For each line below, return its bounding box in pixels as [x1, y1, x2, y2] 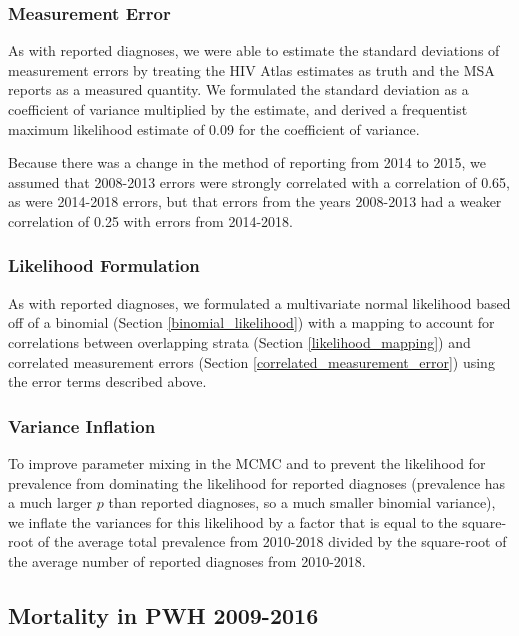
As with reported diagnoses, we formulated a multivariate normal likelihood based [8, 292, 511, 313]
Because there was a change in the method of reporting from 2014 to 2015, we [8, 152, 487, 173]
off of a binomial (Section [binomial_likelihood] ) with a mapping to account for [8, 312, 495, 333]
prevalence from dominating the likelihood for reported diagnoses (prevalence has [8, 472, 506, 493]
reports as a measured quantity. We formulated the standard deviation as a [8, 79, 469, 100]
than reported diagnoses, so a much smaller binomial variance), [108, 492, 496, 513]
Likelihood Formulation [8, 253, 200, 278]
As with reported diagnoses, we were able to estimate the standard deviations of [8, 40, 500, 61]
